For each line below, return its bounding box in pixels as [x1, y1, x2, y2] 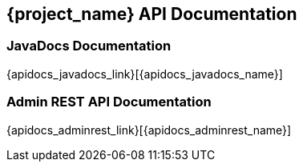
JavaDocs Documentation [6, 38, 172, 54]
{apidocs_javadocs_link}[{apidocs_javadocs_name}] [6, 66, 283, 81]
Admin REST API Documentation [6, 94, 212, 110]
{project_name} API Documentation [6, 4, 297, 24]
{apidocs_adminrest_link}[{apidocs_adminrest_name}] [6, 122, 292, 137]
